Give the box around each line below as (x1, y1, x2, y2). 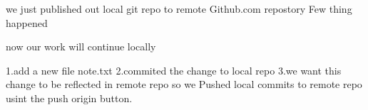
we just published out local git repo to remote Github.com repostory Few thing (6, 1, 352, 16)
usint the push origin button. (6, 90, 133, 105)
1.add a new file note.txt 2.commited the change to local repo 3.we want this (6, 62, 342, 77)
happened (6, 15, 48, 30)
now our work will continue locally (6, 39, 156, 54)
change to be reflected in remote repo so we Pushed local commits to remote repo (6, 77, 362, 92)
